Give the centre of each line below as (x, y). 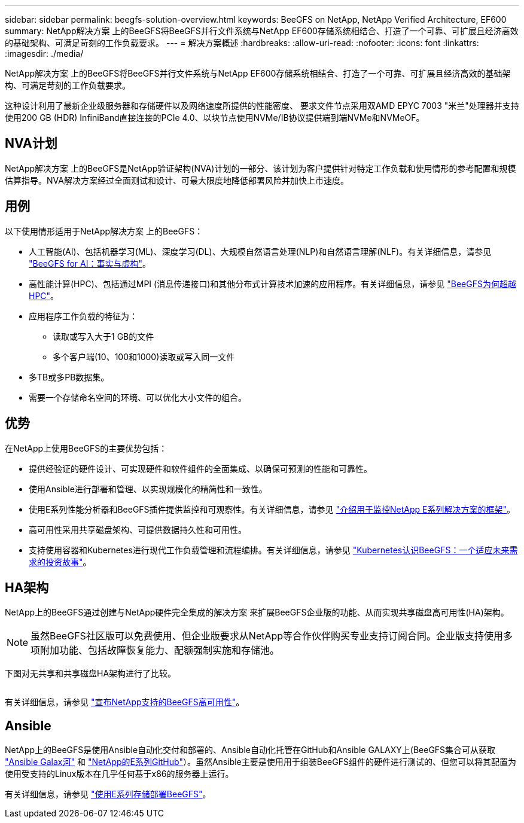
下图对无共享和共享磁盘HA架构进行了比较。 (91, 673)
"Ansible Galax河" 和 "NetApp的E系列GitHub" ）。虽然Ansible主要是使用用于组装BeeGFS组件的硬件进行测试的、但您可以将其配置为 (261, 762)
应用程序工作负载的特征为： (83, 316)
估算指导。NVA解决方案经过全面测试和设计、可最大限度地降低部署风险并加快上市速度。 (177, 180)
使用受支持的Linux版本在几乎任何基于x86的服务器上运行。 (119, 774)
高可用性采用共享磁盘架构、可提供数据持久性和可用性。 (138, 529)
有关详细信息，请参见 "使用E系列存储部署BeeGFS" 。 (108, 794)
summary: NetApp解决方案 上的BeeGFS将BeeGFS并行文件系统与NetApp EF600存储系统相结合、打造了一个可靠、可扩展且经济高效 (262, 31)
